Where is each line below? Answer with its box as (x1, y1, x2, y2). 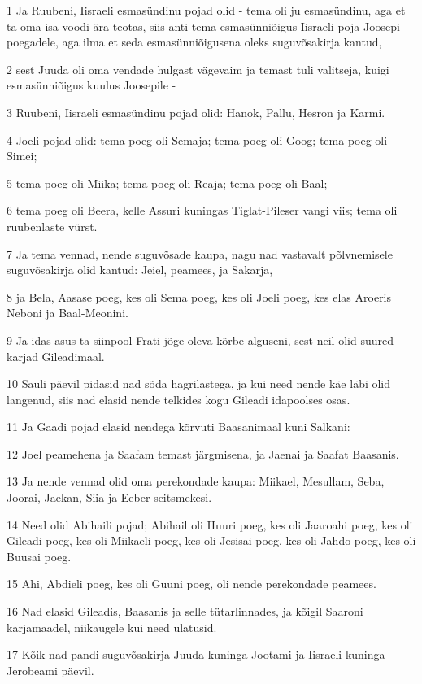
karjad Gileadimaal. (7, 347, 105, 364)
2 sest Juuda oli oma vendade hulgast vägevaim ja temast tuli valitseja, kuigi (7, 60, 389, 77)
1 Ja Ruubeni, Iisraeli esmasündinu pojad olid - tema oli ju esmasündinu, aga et (7, 2, 406, 18)
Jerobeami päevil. (7, 661, 94, 678)
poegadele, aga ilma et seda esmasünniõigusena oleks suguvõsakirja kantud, (7, 33, 382, 50)
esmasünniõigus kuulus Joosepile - (7, 76, 176, 94)
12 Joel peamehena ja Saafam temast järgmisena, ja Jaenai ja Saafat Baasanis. (7, 445, 399, 462)
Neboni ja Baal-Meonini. (7, 304, 128, 321)
